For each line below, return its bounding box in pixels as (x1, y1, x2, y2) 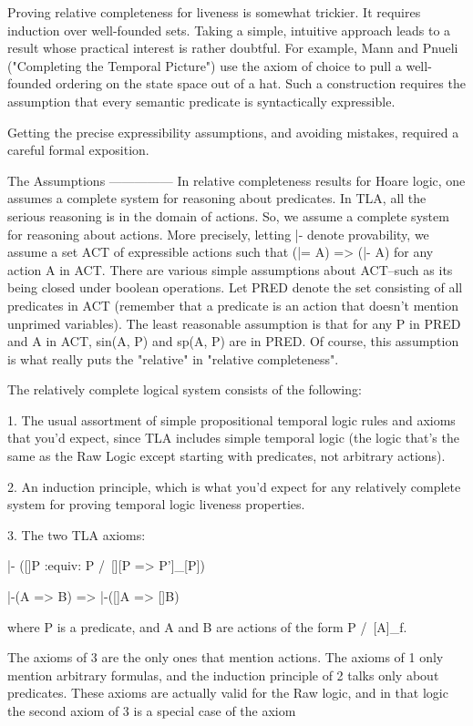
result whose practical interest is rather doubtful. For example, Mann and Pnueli (7, 38, 458, 57)
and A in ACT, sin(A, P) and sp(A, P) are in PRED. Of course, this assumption (7, 332, 459, 351)
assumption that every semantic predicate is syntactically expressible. (7, 91, 396, 110)
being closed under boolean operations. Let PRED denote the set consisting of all (7, 278, 463, 297)
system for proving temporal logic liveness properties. (7, 495, 305, 514)
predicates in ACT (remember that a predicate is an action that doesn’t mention (7, 295, 459, 314)
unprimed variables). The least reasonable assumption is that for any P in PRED (7, 313, 461, 332)
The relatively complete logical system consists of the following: (7, 380, 362, 399)
